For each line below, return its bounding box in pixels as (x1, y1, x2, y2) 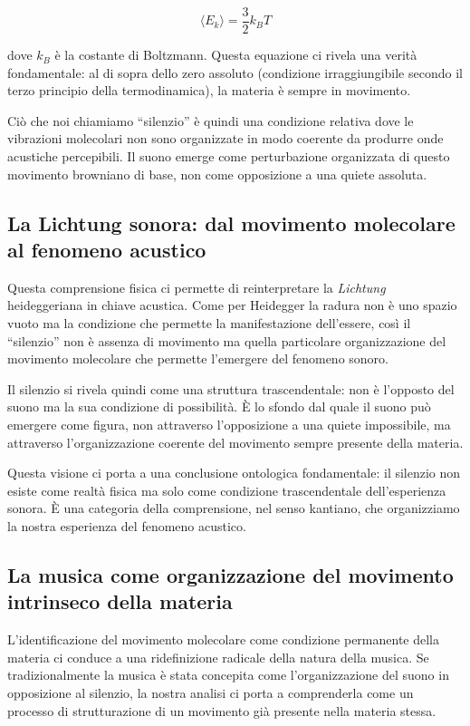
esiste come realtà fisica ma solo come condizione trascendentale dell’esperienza (7, 480, 446, 499)
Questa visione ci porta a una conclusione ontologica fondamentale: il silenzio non (7, 463, 461, 482)
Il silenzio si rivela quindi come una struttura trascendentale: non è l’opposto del (7, 379, 455, 398)
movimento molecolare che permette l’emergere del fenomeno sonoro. (7, 349, 388, 368)
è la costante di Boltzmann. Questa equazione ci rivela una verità (54, 45, 417, 64)
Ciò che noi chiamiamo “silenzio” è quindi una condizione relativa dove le (7, 111, 414, 130)
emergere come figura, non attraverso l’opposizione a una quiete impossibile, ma (7, 414, 451, 433)
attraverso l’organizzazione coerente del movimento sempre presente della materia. (7, 432, 464, 451)
